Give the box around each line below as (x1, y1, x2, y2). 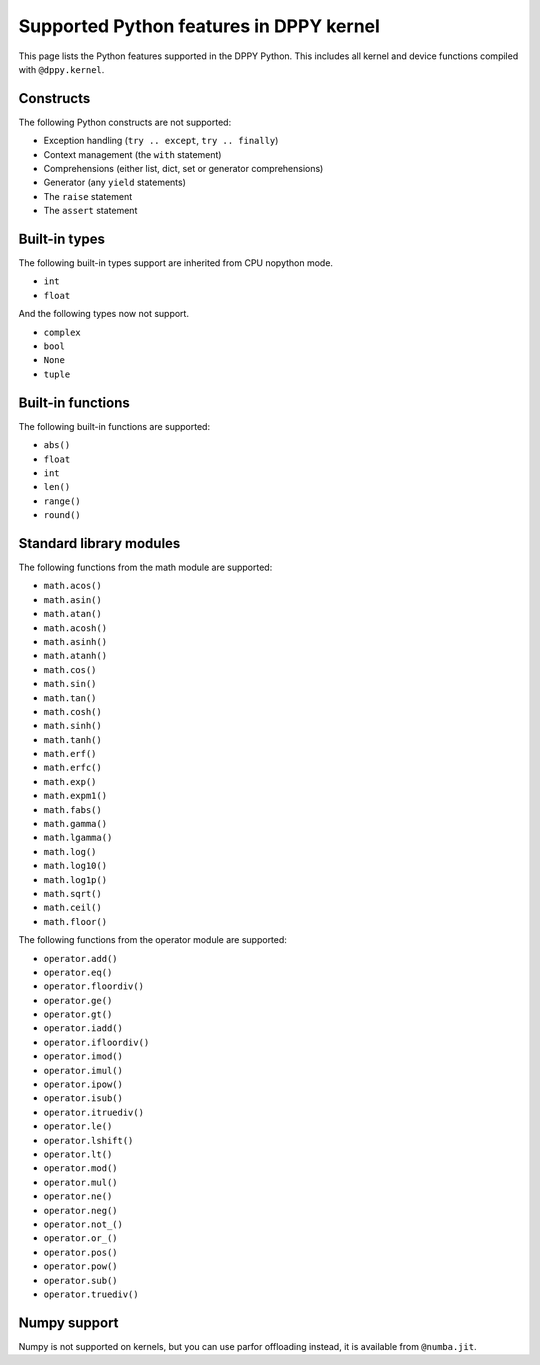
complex (43, 326, 82, 338)
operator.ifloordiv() (43, 1036, 150, 1048)
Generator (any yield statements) (43, 176, 187, 189)
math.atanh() (43, 650, 108, 662)
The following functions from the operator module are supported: (18, 934, 287, 946)
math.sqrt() (43, 888, 102, 899)
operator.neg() (43, 1205, 119, 1216)
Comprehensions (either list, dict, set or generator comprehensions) (43, 163, 324, 175)
